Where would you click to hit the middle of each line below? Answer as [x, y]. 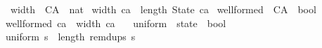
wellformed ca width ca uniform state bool [116, 23]
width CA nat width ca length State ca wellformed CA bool [163, 9]
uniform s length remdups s [71, 37]
